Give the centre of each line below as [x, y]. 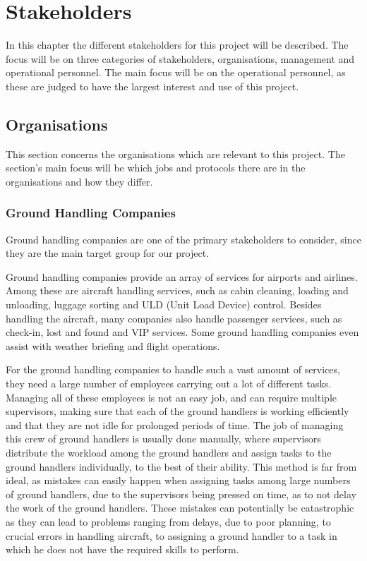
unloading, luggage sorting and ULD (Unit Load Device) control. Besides [164, 304]
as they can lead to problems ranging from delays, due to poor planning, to [168, 521]
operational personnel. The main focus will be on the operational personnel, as [176, 72]
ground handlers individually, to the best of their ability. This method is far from [181, 466]
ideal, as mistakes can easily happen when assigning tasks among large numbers [178, 480]
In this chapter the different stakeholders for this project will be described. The [177, 45]
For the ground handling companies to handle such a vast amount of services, [173, 369]
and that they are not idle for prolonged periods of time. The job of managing [175, 424]
